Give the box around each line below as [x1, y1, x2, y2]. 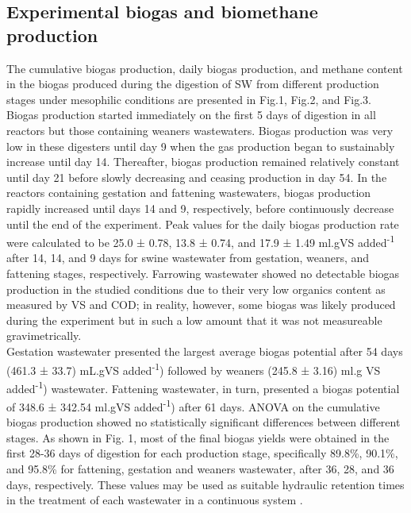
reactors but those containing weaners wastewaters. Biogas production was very [6, 121, 394, 138]
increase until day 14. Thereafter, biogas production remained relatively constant [6, 153, 400, 170]
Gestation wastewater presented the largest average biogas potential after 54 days [6, 342, 403, 359]
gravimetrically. [6, 327, 82, 344]
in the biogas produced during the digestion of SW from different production [6, 75, 379, 92]
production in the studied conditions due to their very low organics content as [6, 280, 386, 297]
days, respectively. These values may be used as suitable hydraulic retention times [6, 476, 405, 492]
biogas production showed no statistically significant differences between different [6, 414, 401, 430]
